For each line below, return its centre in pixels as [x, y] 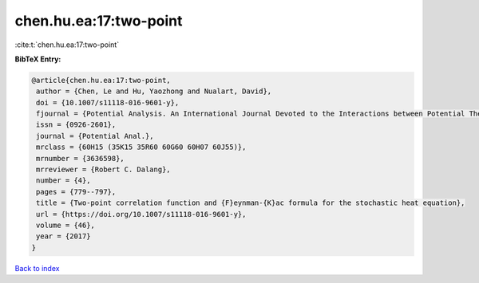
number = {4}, [63, 181]
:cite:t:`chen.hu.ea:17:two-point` [67, 45]
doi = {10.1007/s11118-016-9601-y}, [108, 102]
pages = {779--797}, [76, 192]
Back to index [37, 268]
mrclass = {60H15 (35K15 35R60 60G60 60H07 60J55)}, [141, 147]
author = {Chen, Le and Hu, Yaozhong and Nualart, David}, [154, 91]
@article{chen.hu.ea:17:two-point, [101, 80]
